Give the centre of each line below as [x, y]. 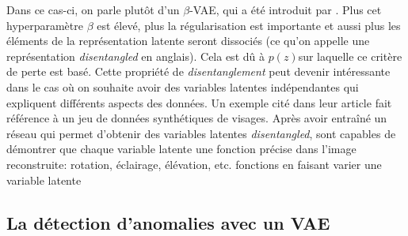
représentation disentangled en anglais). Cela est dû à [135, 56]
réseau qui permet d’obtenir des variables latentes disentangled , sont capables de [201, 133]
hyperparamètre [45, 25]
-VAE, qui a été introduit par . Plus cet [286, 9]
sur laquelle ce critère [350, 56]
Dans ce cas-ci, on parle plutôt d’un [93, 9]
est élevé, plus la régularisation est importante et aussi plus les [249, 25]
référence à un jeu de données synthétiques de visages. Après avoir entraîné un [197, 118]
